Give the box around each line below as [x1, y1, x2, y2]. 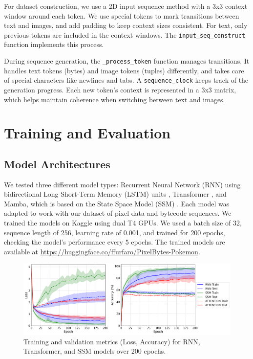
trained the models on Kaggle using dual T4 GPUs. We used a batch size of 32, [4, 218, 242, 228]
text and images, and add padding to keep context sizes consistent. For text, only [4, 20, 248, 30]
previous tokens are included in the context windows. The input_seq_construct [4, 29, 246, 40]
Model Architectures [4, 156, 110, 171]
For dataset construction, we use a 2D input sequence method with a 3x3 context [4, 1, 248, 11]
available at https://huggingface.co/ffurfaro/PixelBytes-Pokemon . [4, 246, 200, 256]
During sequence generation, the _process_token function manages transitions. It [4, 56, 250, 66]
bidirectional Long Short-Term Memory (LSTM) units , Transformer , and [4, 189, 227, 199]
